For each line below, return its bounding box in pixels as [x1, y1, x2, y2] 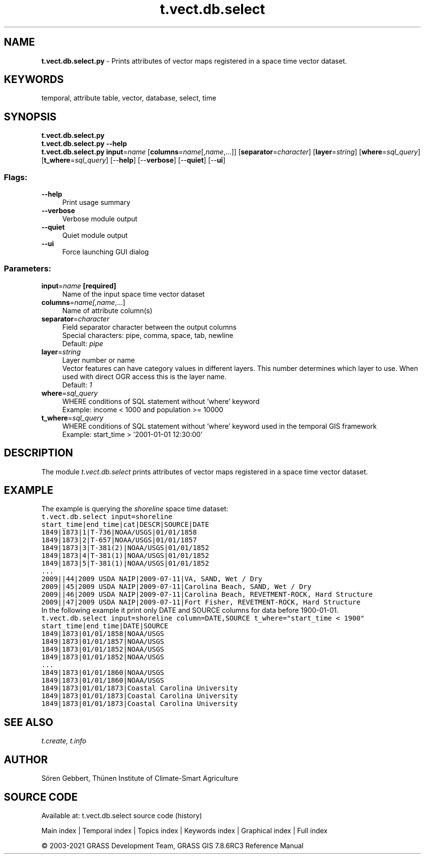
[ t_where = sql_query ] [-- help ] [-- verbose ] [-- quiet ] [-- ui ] [41, 156, 226, 165]
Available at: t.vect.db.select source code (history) [41, 811, 202, 820]
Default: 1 [62, 380, 92, 389]
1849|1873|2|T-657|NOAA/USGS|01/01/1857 [41, 536, 197, 544]
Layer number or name [62, 355, 135, 364]
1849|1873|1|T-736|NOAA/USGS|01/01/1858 [41, 528, 197, 537]
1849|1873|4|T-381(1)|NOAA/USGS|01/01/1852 [41, 552, 209, 560]
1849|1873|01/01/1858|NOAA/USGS [41, 630, 164, 638]
